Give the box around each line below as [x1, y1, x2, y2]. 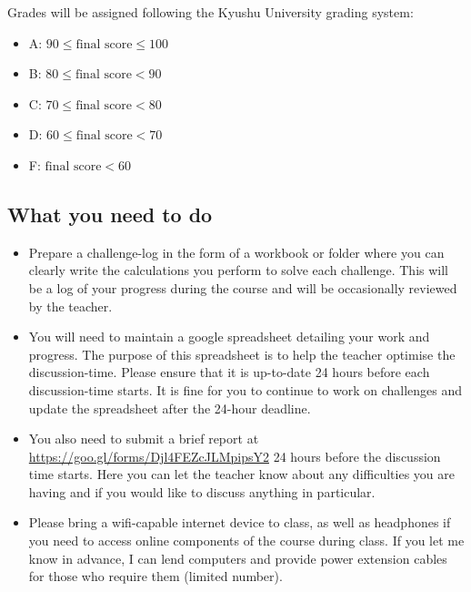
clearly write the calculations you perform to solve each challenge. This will [28, 260, 448, 280]
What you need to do [7, 199, 213, 228]
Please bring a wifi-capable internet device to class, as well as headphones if [28, 513, 451, 532]
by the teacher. [28, 296, 113, 315]
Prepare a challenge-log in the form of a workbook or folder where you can [28, 242, 445, 261]
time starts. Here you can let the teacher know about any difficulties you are [28, 464, 455, 484]
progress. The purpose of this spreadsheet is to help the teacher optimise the [28, 344, 456, 363]
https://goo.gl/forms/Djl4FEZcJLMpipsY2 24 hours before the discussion [28, 446, 441, 465]
